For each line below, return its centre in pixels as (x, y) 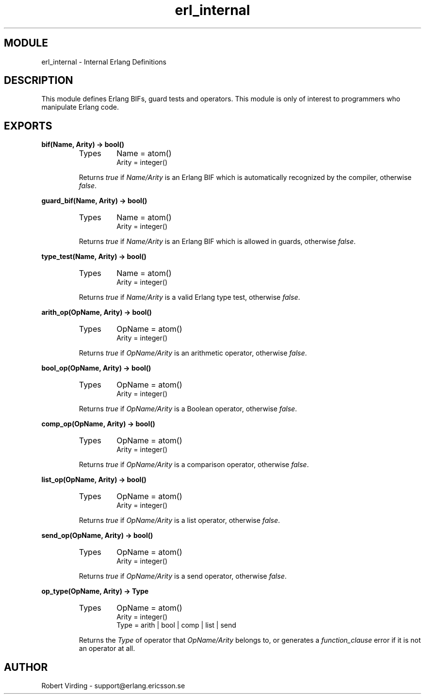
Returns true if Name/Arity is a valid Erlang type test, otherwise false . (189, 297)
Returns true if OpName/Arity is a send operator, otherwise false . (183, 576)
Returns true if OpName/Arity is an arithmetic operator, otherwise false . (193, 353)
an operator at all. (107, 649)
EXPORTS (28, 126)
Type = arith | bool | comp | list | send (176, 625)
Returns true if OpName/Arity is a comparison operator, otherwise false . (194, 465)
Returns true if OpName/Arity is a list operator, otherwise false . (180, 520)
